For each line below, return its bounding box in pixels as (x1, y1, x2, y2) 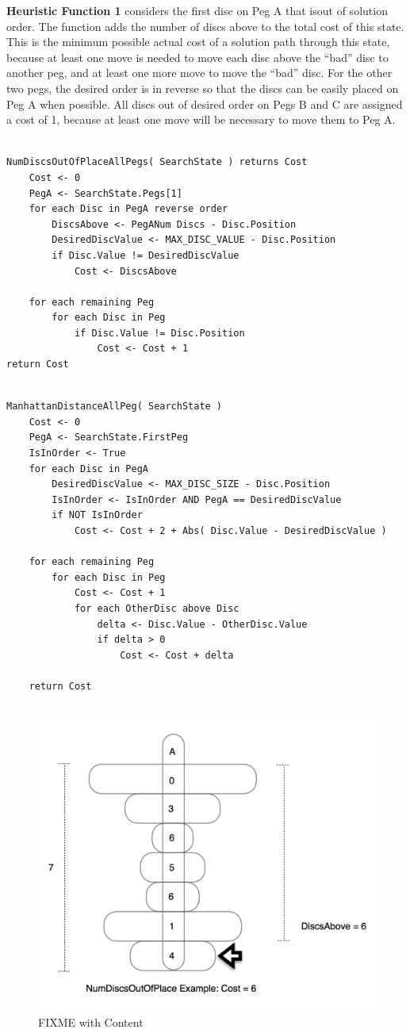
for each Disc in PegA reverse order (29, 203, 228, 215)
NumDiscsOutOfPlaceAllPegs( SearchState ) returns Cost (6, 156, 308, 168)
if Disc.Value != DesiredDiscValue (52, 249, 239, 261)
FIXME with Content (38, 1013, 144, 1030)
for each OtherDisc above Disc (74, 602, 239, 614)
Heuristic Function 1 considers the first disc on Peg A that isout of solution (6, 2, 388, 18)
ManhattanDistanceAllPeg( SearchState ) (6, 401, 223, 413)
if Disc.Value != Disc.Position (74, 327, 245, 339)
